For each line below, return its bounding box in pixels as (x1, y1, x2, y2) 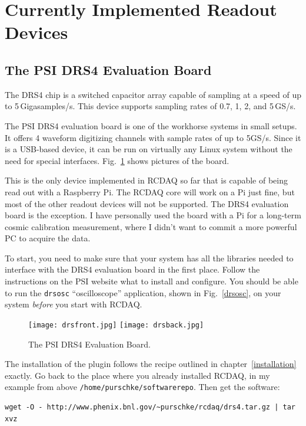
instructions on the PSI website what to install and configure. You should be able (5, 275, 298, 287)
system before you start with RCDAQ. (5, 298, 142, 310)
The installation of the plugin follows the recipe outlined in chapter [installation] (5, 358, 297, 370)
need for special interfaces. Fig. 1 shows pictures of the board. (5, 154, 229, 166)
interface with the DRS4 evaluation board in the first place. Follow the (5, 263, 260, 276)
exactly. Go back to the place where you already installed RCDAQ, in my (5, 369, 270, 381)
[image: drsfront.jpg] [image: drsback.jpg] (28, 320, 204, 329)
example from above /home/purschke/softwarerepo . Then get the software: (5, 381, 280, 393)
